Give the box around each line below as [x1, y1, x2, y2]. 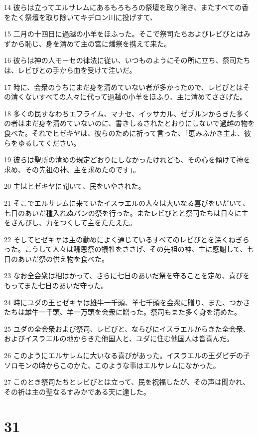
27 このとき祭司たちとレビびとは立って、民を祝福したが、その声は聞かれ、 [4, 377, 250, 387]
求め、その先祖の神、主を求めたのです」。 [4, 164, 140, 174]
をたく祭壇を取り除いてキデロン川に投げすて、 [4, 11, 157, 22]
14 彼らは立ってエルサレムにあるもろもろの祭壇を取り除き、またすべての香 [4, 2, 249, 12]
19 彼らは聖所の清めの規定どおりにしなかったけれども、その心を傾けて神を [4, 154, 251, 165]
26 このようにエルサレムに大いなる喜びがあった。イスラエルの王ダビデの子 [4, 350, 250, 361]
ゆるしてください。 [17, 137, 81, 148]
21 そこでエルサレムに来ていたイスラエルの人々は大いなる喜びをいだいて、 [4, 197, 250, 208]
